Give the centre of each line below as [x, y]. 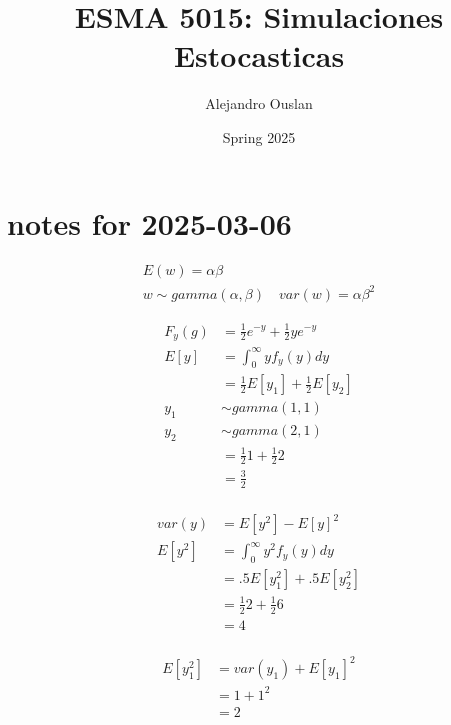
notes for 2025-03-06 [149, 222]
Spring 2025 [259, 136]
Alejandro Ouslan [259, 103]
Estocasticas [259, 55]
